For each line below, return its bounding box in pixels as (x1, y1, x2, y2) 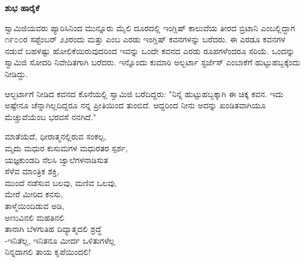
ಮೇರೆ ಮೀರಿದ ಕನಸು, (5, 188, 63, 200)
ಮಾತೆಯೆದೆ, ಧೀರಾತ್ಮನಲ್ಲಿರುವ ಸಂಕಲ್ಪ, (5, 130, 107, 142)
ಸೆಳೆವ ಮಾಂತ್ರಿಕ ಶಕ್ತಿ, (5, 165, 59, 177)
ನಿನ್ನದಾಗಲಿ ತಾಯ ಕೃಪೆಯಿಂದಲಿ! (5, 246, 91, 258)
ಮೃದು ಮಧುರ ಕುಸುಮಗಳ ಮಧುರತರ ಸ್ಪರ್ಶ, (5, 141, 128, 154)
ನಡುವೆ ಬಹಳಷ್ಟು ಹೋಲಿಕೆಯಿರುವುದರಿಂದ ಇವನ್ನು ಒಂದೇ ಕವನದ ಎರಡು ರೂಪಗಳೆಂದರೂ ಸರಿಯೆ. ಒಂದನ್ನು (5, 44, 295, 57)
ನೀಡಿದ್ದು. (5, 67, 28, 79)
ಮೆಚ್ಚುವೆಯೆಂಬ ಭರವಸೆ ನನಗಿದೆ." (5, 110, 97, 122)
